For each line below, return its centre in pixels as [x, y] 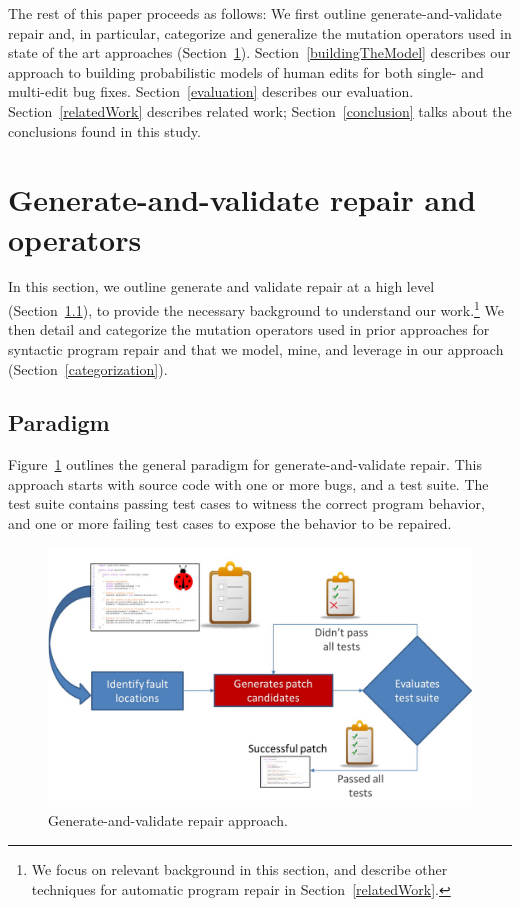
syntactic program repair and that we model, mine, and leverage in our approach [256, 348]
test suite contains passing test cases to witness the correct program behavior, [246, 503]
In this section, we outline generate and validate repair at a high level [221, 286]
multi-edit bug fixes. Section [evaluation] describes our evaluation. [211, 91]
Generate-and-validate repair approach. [168, 820]
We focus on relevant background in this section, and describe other [239, 869]
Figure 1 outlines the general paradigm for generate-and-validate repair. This [245, 464]
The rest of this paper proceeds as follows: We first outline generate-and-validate [255, 13]
